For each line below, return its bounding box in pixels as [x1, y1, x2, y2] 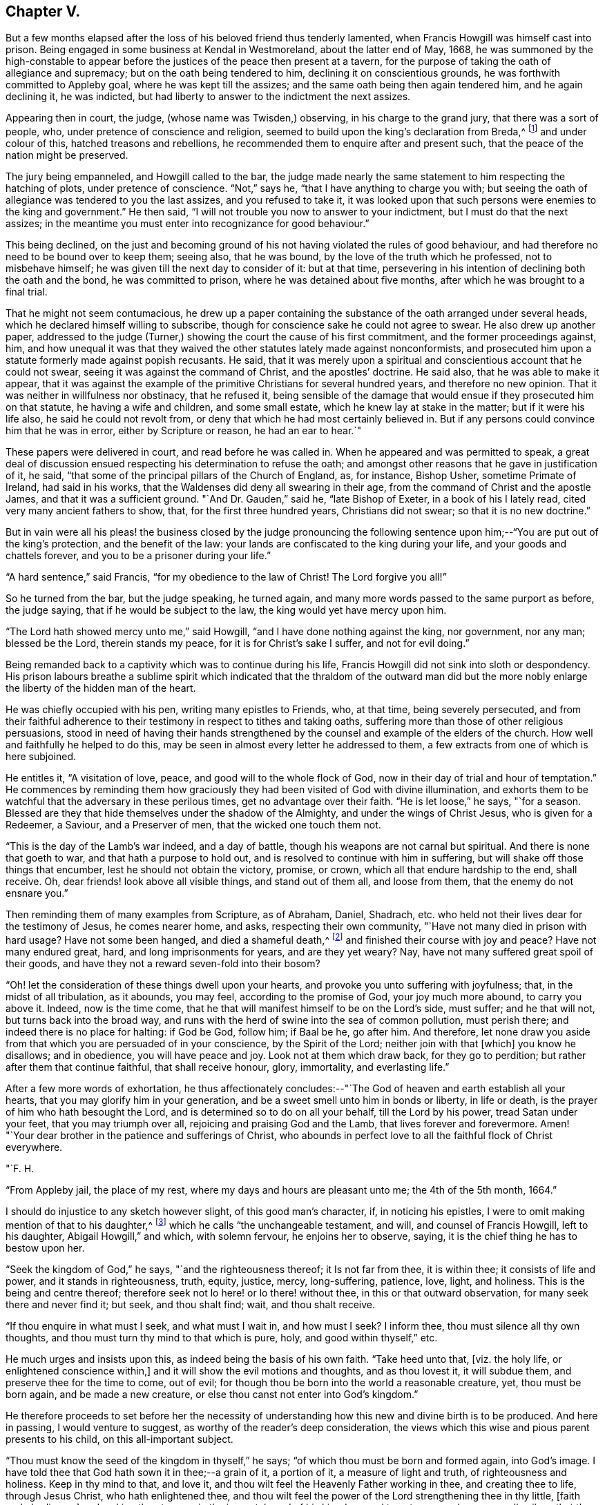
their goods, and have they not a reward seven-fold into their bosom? [6, 957, 320, 969]
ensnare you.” [6, 887, 68, 900]
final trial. [6, 286, 48, 298]
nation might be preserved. [6, 149, 128, 162]
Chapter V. [6, 3, 81, 20]
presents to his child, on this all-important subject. [6, 1433, 233, 1446]
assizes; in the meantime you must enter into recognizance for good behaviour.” [6, 217, 369, 230]
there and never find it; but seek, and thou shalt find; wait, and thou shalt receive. [6, 1299, 376, 1311]
